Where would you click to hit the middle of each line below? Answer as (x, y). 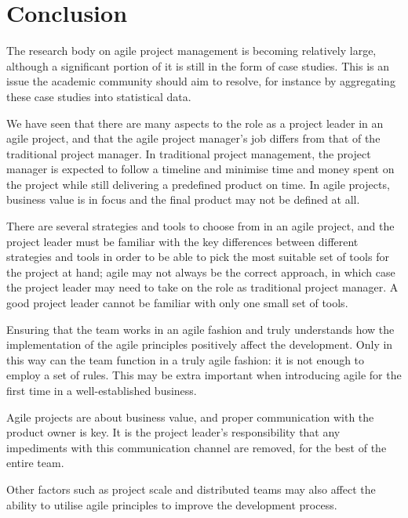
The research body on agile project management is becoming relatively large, (191, 51)
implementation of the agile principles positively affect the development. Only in (200, 344)
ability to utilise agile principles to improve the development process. (172, 504)
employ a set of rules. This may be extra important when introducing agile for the (204, 375)
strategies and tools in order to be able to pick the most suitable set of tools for (198, 257)
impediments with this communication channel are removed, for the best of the (197, 447)
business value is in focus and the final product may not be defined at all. (183, 199)
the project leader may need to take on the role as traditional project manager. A (202, 287)
